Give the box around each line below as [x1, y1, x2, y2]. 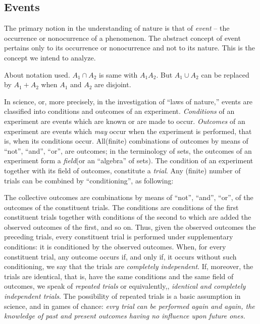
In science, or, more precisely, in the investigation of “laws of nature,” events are [4, 96, 253, 106]
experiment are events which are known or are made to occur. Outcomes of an [4, 115, 245, 126]
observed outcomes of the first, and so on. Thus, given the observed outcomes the [4, 221, 256, 232]
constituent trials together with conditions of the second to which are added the [4, 212, 251, 222]
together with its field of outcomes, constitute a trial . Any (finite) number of [4, 165, 241, 175]
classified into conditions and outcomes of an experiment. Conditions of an [4, 106, 235, 116]
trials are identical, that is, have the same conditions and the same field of [4, 271, 234, 281]
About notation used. [4, 69, 70, 80]
